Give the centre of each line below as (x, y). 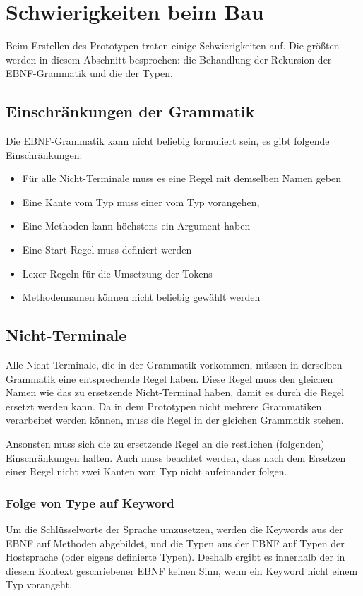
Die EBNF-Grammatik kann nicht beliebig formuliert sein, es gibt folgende (168, 141)
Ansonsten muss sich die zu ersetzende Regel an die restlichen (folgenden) (165, 444)
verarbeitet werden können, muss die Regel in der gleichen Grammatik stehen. (175, 420)
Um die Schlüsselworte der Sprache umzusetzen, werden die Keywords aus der (174, 529)
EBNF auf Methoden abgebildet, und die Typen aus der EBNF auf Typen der (175, 543)
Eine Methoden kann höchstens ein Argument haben (136, 226)
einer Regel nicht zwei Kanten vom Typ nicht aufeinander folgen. (147, 471)
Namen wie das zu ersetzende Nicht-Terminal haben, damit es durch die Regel (175, 392)
